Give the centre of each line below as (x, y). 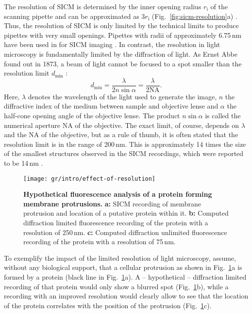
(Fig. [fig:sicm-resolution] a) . (194, 16)
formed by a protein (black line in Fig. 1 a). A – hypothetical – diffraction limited (125, 276)
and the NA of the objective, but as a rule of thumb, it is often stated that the (121, 134)
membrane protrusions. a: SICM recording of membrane (112, 203)
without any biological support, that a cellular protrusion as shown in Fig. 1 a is (123, 267)
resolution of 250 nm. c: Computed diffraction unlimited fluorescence (125, 232)
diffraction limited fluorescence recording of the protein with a (116, 222)
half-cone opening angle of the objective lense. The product (92, 115)
